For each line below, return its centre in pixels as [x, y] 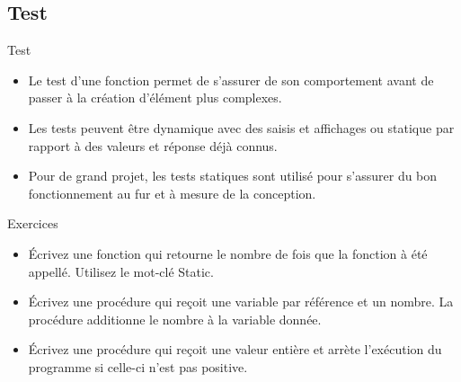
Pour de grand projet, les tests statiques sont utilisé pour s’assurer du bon [233, 176]
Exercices [33, 223]
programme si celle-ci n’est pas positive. [138, 366]
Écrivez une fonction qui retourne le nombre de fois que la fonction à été [228, 253]
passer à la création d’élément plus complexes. [155, 98]
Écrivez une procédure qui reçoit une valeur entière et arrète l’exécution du [235, 349]
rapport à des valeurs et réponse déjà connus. [153, 145]
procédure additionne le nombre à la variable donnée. [175, 319]
